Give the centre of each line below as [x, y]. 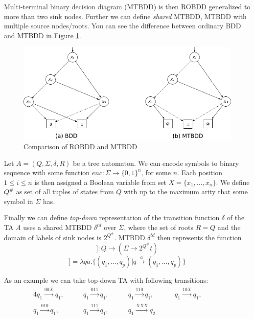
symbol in [19, 201]
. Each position [200, 172]
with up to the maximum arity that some [185, 192]
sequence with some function [47, 172]
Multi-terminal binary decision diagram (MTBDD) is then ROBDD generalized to [127, 6]
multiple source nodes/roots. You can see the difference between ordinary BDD [123, 26]
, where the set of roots [159, 227]
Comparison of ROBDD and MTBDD [81, 146]
